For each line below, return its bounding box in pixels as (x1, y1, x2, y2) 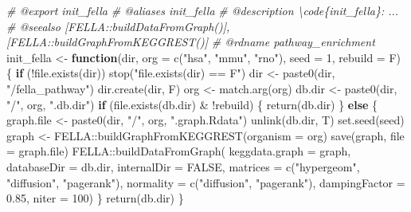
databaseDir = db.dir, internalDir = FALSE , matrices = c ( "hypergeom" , (6, 158, 360, 175)
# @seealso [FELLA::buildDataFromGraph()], (6, 18, 230, 34)
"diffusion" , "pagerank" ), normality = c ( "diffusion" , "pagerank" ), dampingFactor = (6, 174, 405, 190)
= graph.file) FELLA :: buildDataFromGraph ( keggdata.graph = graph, (6, 143, 351, 159)
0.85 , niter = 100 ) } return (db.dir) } (6, 190, 184, 206)
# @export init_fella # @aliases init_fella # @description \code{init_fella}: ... (6, 2, 399, 18)
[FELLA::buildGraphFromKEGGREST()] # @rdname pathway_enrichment (6, 33, 375, 50)
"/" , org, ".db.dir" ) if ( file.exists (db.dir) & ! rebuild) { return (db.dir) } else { (6, 96, 378, 112)
